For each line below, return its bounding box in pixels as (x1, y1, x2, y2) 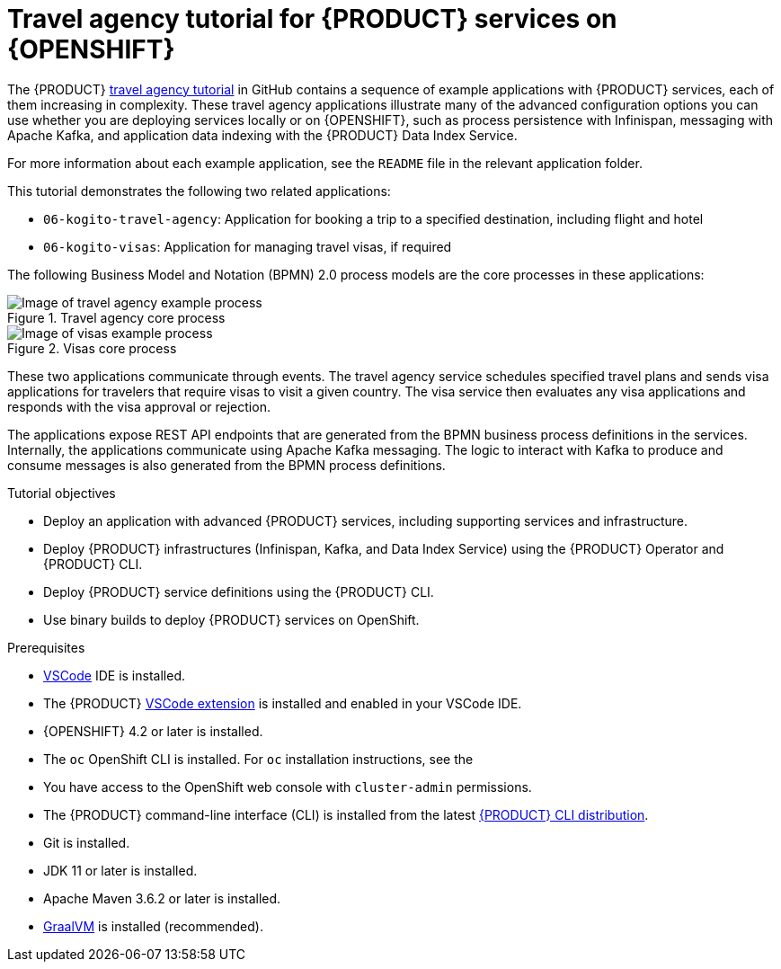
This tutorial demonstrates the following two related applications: (7, 182, 391, 199)
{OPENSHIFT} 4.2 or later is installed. (43, 723, 263, 739)
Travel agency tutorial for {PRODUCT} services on (7, 4, 617, 34)
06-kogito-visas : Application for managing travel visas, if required (43, 238, 452, 254)
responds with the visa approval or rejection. (7, 398, 271, 414)
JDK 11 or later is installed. (43, 862, 198, 878)
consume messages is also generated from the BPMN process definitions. (7, 457, 446, 473)
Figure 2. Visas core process (7, 340, 177, 356)
